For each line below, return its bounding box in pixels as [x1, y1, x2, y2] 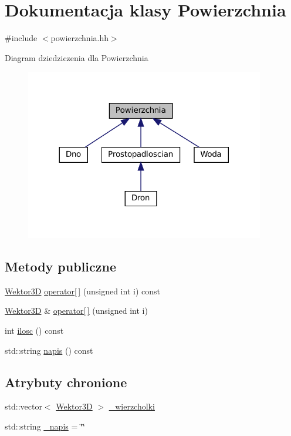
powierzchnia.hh [50, 32, 109, 44]
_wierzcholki [109, 400, 155, 412]
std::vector [5, 400, 42, 412]
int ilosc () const [5, 324, 64, 337]
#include [5, 32, 38, 44]
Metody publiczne [5, 257, 116, 276]
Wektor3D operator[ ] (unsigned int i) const [5, 284, 160, 297]
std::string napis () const [5, 344, 93, 356]
